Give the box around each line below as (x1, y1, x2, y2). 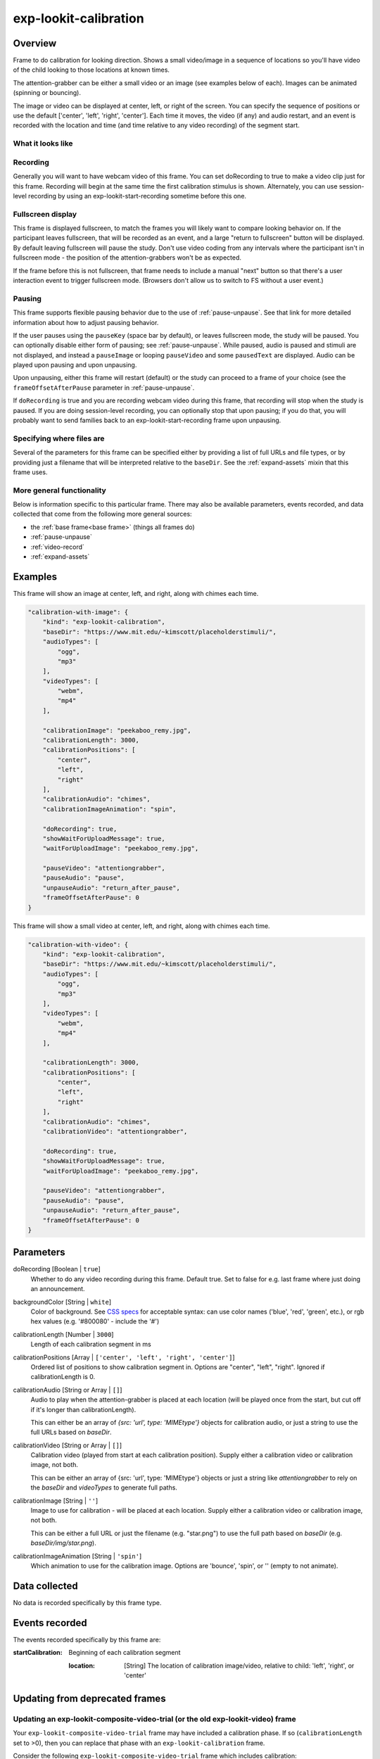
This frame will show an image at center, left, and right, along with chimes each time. (13, 589, 259, 597)
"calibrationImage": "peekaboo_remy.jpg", (42, 726, 191, 735)
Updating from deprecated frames (13, 1692, 166, 1704)
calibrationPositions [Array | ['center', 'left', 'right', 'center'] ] (13, 1353, 235, 1361)
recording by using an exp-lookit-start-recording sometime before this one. (28, 191, 246, 200)
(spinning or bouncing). (13, 89, 81, 97)
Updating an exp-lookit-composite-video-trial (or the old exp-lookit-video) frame (13, 1714, 296, 1724)
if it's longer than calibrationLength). (30, 1405, 137, 1414)
